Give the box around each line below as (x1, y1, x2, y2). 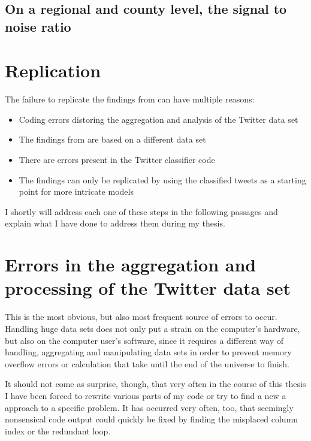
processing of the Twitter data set (5, 276, 291, 300)
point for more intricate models (19, 185, 134, 198)
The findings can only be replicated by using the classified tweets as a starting (19, 173, 306, 186)
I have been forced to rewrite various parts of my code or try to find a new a (5, 389, 286, 401)
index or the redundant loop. (5, 424, 111, 437)
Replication (5, 58, 101, 83)
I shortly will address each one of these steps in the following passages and (5, 205, 278, 218)
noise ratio (5, 17, 71, 35)
